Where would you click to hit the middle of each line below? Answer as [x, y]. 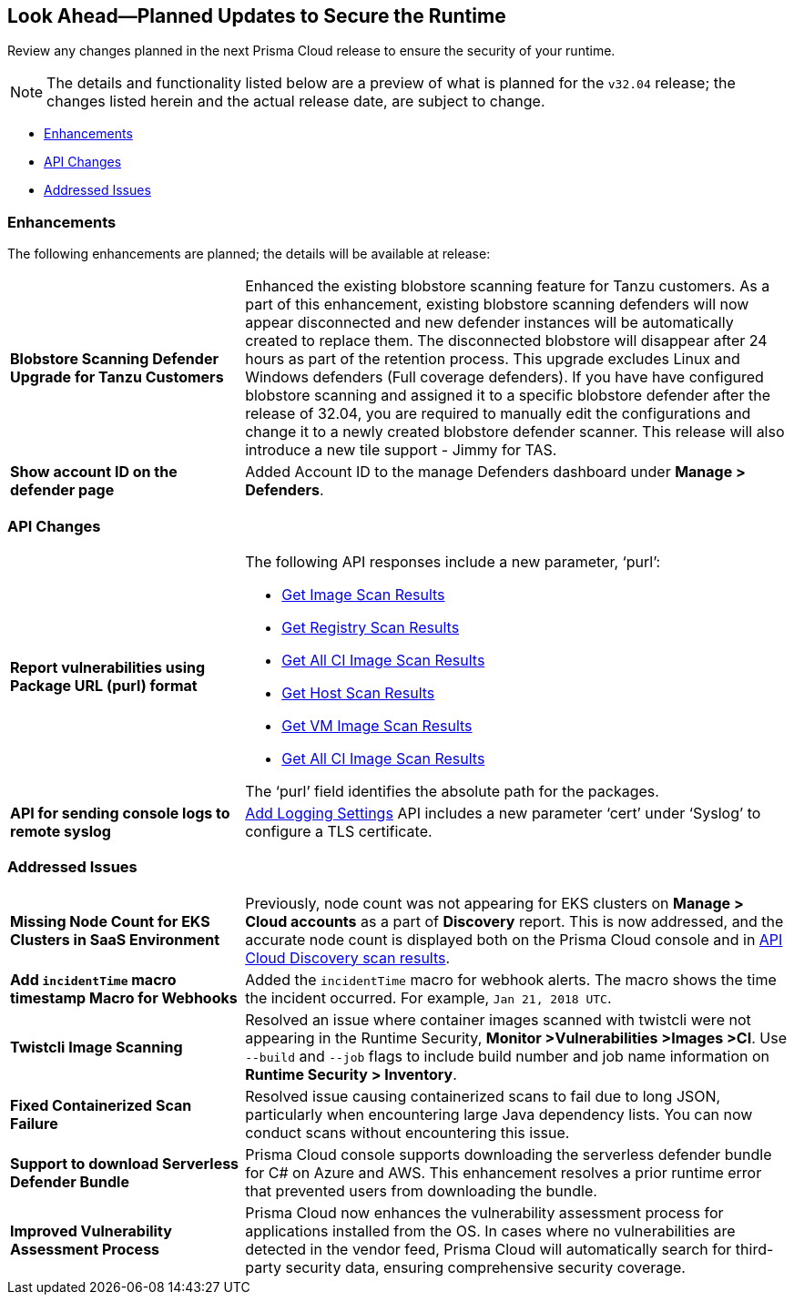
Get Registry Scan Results [371, 627]
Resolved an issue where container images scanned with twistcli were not [498, 1019]
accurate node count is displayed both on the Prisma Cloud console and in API [514, 939]
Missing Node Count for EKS [110, 921]
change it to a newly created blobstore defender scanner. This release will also [515, 432]
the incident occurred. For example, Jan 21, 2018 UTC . [428, 997]
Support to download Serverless [125, 1163]
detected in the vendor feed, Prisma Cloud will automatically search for [489, 1249]
